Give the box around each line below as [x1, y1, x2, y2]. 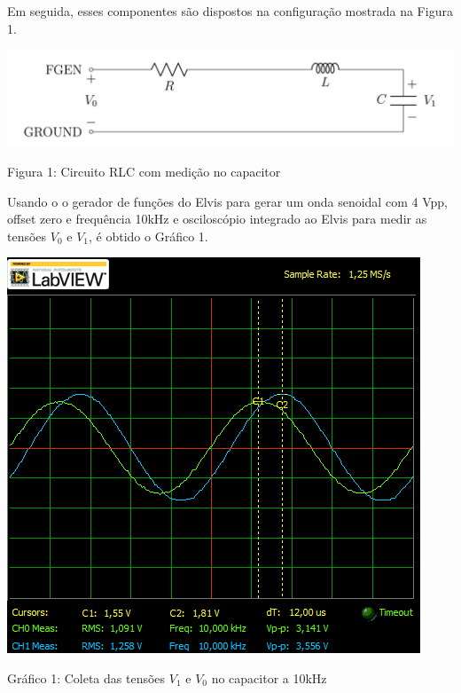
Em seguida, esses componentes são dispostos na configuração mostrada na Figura [7, 2, 453, 20]
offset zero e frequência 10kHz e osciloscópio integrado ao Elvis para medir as [7, 209, 427, 228]
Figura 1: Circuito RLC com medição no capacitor [7, 162, 281, 181]
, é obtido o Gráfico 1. [89, 226, 208, 245]
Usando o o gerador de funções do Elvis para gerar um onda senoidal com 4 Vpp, [7, 192, 448, 210]
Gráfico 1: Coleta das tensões [7, 669, 166, 688]
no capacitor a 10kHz [211, 669, 327, 688]
